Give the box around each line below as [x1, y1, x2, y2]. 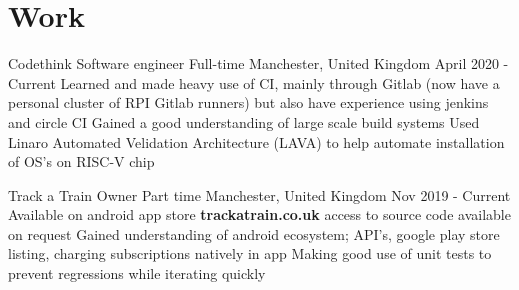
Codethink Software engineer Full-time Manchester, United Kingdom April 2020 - [8, 53, 509, 74]
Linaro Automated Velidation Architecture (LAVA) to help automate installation [8, 131, 505, 152]
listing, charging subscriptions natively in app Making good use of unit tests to [8, 243, 492, 264]
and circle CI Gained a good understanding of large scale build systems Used [8, 111, 480, 132]
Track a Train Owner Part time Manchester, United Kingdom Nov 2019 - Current [8, 184, 511, 205]
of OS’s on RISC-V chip [8, 151, 155, 172]
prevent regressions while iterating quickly [8, 263, 266, 284]
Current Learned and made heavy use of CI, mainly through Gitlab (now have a [8, 72, 500, 93]
